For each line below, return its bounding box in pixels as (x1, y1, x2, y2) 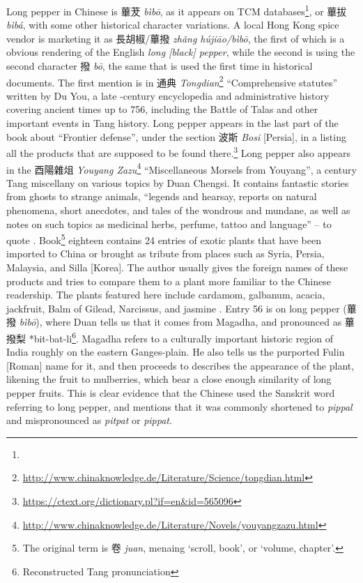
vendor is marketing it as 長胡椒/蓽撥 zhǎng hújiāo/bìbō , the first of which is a (6, 31, 345, 45)
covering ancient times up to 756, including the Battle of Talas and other (6, 102, 318, 116)
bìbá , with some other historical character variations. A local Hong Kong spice (6, 17, 339, 32)
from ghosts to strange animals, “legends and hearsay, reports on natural (6, 189, 317, 204)
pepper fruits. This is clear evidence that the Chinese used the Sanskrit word (6, 385, 335, 400)
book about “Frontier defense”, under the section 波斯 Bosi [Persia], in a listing (6, 129, 346, 144)
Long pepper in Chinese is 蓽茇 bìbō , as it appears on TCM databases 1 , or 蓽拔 (6, 2, 347, 18)
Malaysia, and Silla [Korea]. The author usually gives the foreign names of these (6, 259, 348, 274)
